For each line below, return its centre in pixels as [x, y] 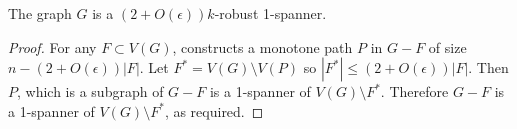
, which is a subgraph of [90, 91]
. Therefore [414, 91]
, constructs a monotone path [262, 46]
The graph [40, 13]
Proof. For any [52, 46]
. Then [488, 67]
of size [447, 46]
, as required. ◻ [214, 110]
